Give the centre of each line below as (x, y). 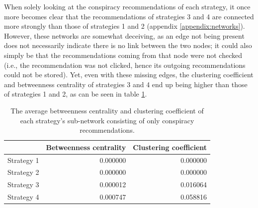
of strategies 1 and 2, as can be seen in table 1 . (76, 94)
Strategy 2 (23, 172)
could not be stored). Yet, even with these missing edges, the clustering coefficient (129, 75)
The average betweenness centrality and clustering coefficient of (107, 110)
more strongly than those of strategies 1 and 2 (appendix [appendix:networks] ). (125, 26)
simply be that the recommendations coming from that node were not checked (123, 55)
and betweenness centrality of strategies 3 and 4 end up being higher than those (126, 84)
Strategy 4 (23, 197)
